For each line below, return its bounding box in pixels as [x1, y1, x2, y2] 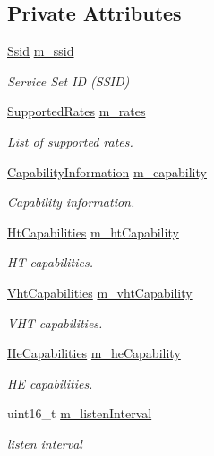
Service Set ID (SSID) [7, 71, 130, 90]
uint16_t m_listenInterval [7, 404, 152, 423]
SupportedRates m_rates [7, 102, 146, 121]
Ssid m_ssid [7, 41, 74, 60]
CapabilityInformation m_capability [7, 162, 207, 181]
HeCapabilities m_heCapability [7, 344, 181, 362]
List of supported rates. [7, 131, 133, 150]
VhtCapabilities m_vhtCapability [7, 282, 193, 301]
